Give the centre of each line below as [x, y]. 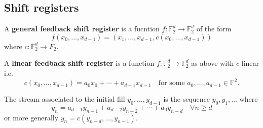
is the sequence [186, 99]
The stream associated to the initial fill [65, 99]
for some [172, 83]
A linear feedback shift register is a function [79, 63]
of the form [214, 29]
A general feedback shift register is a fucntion [82, 29]
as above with [213, 63]
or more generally [31, 117]
